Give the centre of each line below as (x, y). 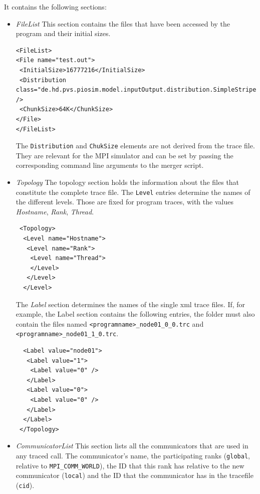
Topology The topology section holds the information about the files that (127, 182)
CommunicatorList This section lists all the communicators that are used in (132, 446)
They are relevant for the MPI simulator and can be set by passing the (124, 155)
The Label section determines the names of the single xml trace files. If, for (131, 304)
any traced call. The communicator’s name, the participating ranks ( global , (133, 455)
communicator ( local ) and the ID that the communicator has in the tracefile (135, 475)
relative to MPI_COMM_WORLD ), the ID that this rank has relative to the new (130, 465)
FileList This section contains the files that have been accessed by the (123, 23)
